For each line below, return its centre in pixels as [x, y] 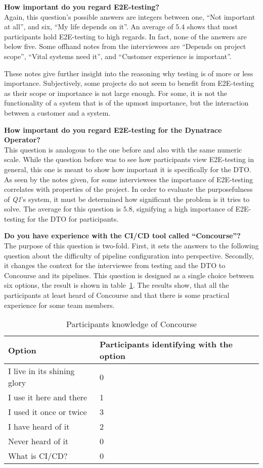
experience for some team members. [59, 305]
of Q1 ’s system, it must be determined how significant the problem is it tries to [127, 199]
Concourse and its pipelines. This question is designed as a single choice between [129, 275]
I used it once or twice [48, 412]
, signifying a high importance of [183, 209]
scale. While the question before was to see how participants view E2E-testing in [129, 159]
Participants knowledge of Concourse [131, 324]
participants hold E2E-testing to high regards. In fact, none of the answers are [125, 36]
